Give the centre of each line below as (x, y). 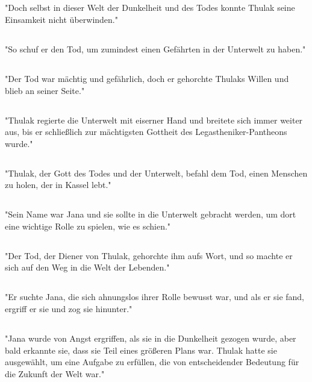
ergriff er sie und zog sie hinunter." (69, 309)
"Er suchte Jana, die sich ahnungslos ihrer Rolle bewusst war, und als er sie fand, (155, 297)
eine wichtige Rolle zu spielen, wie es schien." (88, 226)
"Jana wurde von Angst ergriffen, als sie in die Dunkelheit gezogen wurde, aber (151, 338)
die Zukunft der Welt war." (55, 373)
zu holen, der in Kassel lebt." (58, 185)
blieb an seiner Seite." (45, 90)
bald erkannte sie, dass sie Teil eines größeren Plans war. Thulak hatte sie (141, 350)
